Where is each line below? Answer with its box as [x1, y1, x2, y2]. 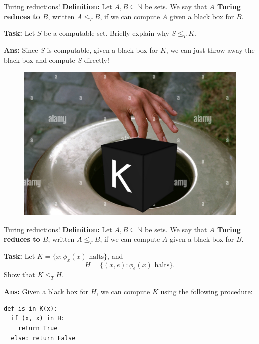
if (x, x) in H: [11, 315, 65, 322]
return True [18, 325, 58, 332]
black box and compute [4, 54, 75, 65]
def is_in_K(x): [4, 305, 58, 312]
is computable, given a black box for [47, 45, 158, 55]
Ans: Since [4, 45, 38, 55]
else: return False [11, 334, 76, 342]
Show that [4, 269, 35, 280]
